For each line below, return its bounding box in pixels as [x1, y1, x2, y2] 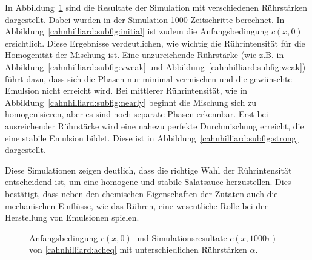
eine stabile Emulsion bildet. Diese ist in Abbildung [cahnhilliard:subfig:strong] [5, 131, 299, 144]
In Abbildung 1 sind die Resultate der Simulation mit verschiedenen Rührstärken [5, 1, 308, 13]
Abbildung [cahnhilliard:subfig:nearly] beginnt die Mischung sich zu [5, 96, 256, 108]
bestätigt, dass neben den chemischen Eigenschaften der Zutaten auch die [5, 187, 278, 200]
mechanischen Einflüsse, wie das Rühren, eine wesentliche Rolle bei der [5, 199, 268, 212]
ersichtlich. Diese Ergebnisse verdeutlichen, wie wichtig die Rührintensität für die [5, 36, 305, 49]
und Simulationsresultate [134, 231, 227, 244]
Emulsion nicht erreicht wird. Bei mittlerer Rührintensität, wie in [5, 84, 247, 97]
